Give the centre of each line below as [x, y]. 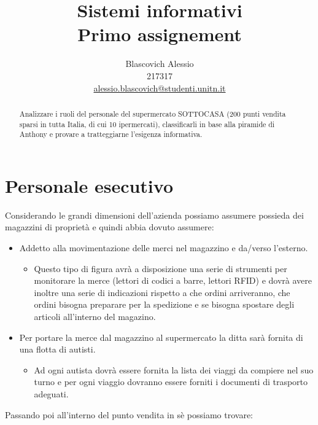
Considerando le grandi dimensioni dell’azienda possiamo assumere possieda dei [154, 215]
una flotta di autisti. [57, 349]
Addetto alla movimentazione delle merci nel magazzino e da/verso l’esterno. [164, 247]
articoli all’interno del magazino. [95, 316]
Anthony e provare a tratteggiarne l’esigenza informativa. [111, 134]
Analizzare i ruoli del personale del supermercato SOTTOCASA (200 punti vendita [153, 113]
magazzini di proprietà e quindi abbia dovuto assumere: [110, 227]
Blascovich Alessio [160, 64]
